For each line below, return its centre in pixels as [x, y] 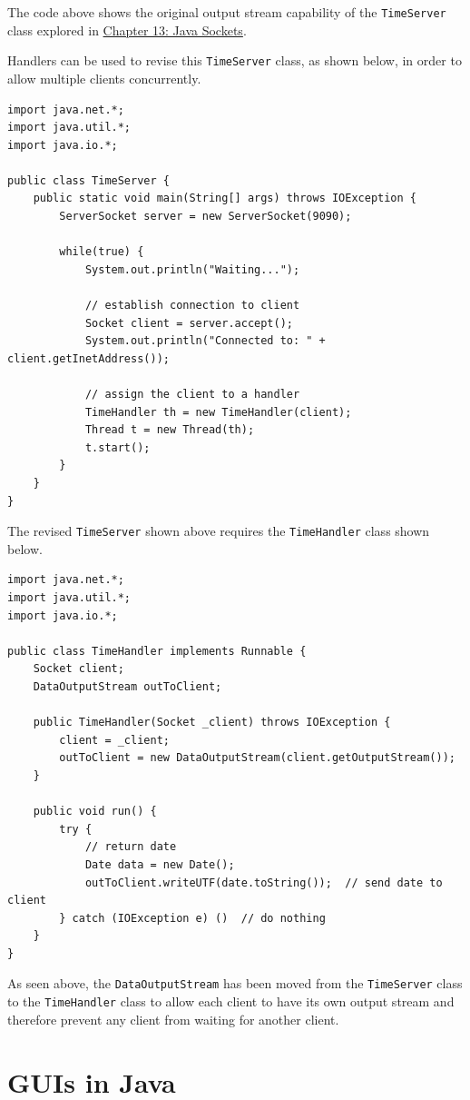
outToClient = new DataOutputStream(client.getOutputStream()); [257, 758]
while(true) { [102, 252]
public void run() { [95, 812]
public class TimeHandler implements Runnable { [157, 651]
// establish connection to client [192, 306]
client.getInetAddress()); [88, 358]
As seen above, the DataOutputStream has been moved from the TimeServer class [235, 983]
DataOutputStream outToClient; [127, 686]
